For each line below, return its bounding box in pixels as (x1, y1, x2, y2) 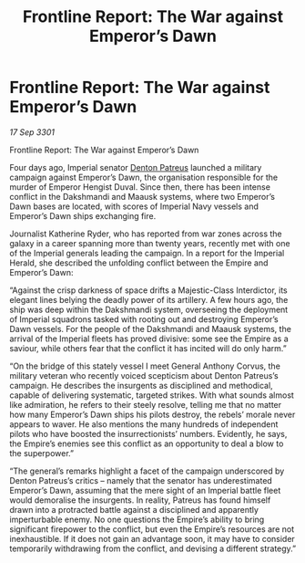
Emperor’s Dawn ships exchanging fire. (9, 210, 157, 221)
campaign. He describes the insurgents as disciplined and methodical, (9, 380, 273, 391)
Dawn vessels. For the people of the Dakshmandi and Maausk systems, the (9, 323, 291, 334)
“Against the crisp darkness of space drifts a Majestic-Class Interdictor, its (9, 285, 289, 296)
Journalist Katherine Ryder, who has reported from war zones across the (9, 228, 282, 239)
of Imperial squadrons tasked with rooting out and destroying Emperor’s (9, 313, 280, 325)
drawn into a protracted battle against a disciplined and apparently (9, 504, 259, 515)
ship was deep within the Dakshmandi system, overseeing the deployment (9, 304, 289, 315)
